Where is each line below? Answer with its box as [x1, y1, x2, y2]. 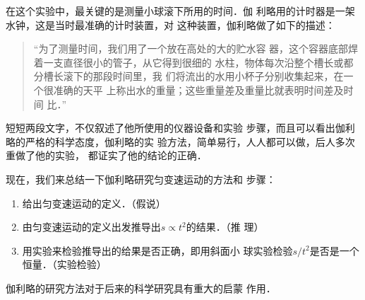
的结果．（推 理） [186, 219, 264, 234]
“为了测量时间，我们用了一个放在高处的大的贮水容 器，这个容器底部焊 [33, 41, 359, 56]
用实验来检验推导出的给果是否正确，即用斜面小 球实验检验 [22, 243, 293, 258]
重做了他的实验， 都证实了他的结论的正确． [6, 148, 207, 163]
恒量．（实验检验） [22, 257, 107, 272]
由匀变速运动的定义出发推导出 [22, 219, 161, 234]
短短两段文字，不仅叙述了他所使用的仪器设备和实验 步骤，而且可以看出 [6, 120, 335, 135]
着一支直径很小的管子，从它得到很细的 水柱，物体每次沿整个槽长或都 [33, 54, 354, 69]
